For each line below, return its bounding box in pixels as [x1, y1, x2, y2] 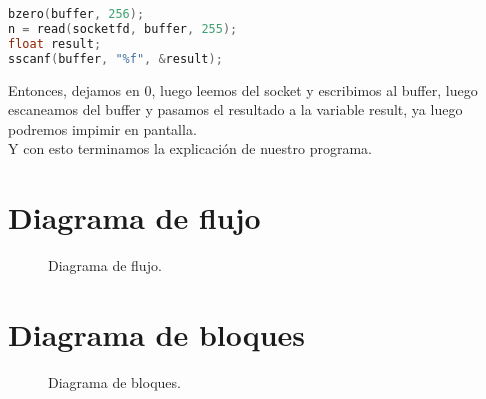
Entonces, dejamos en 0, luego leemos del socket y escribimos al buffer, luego [8, 79, 478, 100]
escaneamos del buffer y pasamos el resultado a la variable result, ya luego [8, 99, 463, 120]
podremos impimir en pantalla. [8, 118, 197, 139]
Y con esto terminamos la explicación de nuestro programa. [8, 138, 372, 159]
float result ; [8, 36, 102, 51]
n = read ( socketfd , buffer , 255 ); [8, 21, 238, 36]
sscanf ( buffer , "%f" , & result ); [8, 51, 223, 66]
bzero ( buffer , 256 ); [8, 7, 145, 21]
